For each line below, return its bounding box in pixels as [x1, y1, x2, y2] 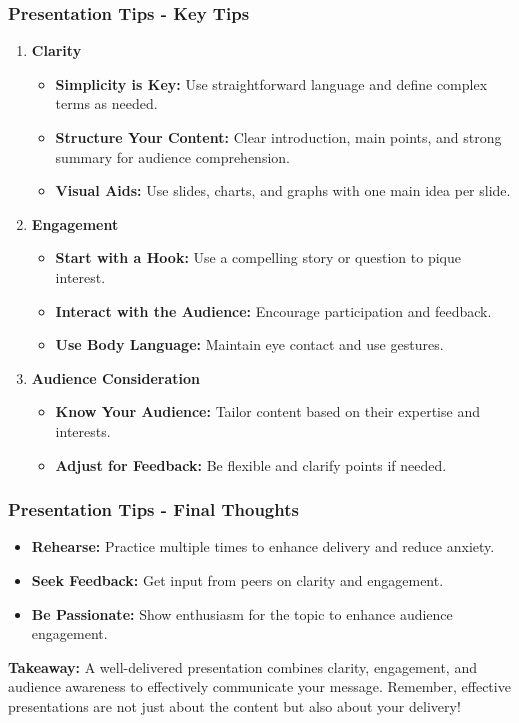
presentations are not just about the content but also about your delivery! [8, 695, 461, 716]
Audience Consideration [31, 367, 201, 388]
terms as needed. [55, 93, 158, 114]
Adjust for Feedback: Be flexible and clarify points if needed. [55, 454, 447, 475]
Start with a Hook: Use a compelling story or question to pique [55, 247, 461, 268]
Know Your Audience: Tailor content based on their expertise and [55, 401, 480, 422]
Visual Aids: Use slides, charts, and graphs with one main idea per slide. [55, 180, 511, 201]
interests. [55, 420, 111, 441]
